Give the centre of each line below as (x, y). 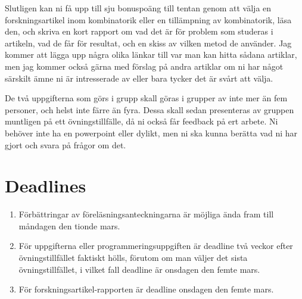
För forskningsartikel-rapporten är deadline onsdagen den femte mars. (146, 289)
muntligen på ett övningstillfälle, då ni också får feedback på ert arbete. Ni (141, 121)
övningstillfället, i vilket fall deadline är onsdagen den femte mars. (139, 269)
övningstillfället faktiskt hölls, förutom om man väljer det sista (133, 258)
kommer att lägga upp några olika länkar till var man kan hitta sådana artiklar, (151, 54)
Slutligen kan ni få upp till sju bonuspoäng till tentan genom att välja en (138, 8)
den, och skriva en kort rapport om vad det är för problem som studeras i (139, 31)
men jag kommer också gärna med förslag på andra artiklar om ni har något (144, 66)
